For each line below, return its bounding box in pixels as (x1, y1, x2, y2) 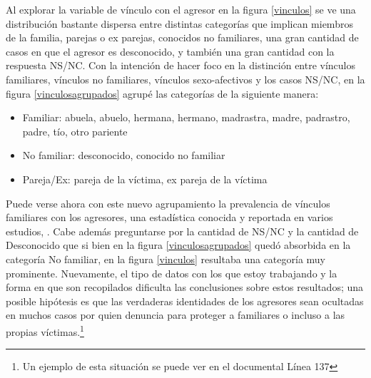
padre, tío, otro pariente (22, 123, 128, 138)
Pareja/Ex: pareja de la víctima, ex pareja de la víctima (22, 171, 268, 186)
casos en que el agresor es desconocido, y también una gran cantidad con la (6, 44, 335, 58)
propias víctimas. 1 (6, 322, 84, 339)
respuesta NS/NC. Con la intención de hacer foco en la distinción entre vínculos (6, 58, 356, 73)
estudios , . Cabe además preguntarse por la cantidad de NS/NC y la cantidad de (6, 223, 359, 238)
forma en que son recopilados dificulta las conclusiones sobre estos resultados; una (6, 280, 364, 295)
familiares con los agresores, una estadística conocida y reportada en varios (6, 210, 333, 225)
